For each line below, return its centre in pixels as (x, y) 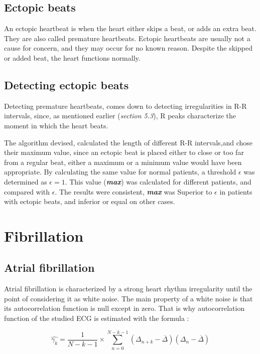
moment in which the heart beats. (56, 125)
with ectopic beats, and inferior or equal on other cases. (90, 201)
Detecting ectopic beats (67, 84)
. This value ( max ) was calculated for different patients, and (158, 181)
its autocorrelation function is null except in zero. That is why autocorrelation (124, 308)
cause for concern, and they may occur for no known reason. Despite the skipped (128, 48)
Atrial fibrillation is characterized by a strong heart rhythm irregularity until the (128, 289)
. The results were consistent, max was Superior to (134, 191)
